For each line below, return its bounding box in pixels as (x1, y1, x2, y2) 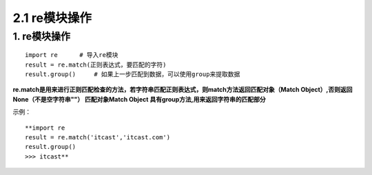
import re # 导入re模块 (25, 51, 118, 59)
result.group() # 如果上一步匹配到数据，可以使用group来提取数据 (25, 70, 240, 78)
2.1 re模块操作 (12, 10, 92, 25)
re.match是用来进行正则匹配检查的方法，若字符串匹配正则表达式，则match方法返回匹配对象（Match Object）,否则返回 (12, 86, 353, 94)
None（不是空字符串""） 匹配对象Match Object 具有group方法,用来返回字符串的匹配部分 (12, 95, 266, 103)
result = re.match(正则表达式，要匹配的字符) (25, 60, 167, 69)
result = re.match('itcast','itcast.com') (25, 133, 171, 141)
